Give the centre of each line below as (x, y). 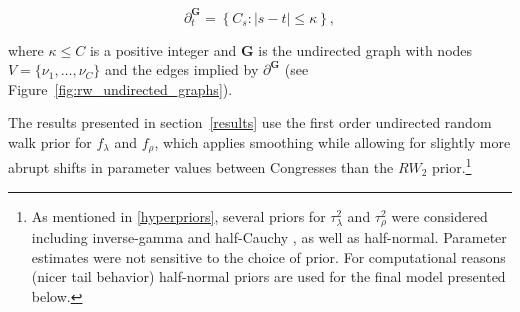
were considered (439, 215)
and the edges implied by (182, 69)
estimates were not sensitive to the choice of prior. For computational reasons (268, 256)
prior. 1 (452, 165)
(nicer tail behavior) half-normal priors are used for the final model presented (268, 276)
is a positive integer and (163, 49)
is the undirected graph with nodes (365, 49)
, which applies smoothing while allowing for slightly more (332, 141)
